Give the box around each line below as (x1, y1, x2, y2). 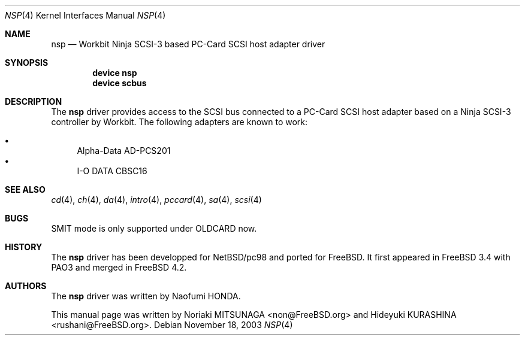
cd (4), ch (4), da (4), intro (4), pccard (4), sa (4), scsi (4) (51, 195, 262, 205)
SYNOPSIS (5, 57, 49, 68)
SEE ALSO (5, 184, 46, 195)
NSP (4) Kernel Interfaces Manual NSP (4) (5, 10, 166, 20)
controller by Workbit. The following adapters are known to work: (51, 117, 308, 127)
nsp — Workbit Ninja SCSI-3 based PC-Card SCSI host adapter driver (51, 39, 325, 49)
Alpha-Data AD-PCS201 (77, 145, 171, 156)
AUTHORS (5, 281, 47, 291)
